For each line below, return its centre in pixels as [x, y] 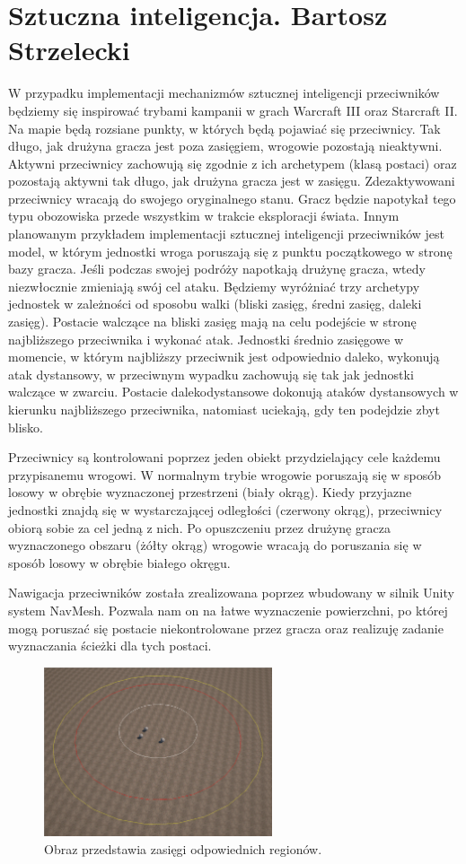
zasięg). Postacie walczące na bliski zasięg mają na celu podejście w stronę [212, 322]
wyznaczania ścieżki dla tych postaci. [110, 646]
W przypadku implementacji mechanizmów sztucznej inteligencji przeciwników [224, 93]
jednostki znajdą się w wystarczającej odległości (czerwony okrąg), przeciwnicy [225, 509]
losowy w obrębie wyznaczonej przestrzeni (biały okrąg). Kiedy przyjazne [210, 492]
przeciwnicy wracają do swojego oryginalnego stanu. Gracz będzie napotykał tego [232, 198]
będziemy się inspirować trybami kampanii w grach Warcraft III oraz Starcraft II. [233, 110]
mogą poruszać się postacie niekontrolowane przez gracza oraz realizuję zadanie [226, 628]
